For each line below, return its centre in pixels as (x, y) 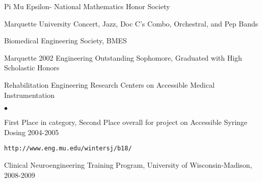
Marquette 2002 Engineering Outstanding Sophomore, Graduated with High (123, 57)
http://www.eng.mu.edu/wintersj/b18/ (68, 149)
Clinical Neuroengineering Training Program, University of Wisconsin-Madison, (128, 165)
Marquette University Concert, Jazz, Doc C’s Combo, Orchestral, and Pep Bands (131, 23)
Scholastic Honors (32, 68)
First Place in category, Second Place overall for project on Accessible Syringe (126, 122)
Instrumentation (29, 95)
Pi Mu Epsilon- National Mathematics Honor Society (87, 6)
